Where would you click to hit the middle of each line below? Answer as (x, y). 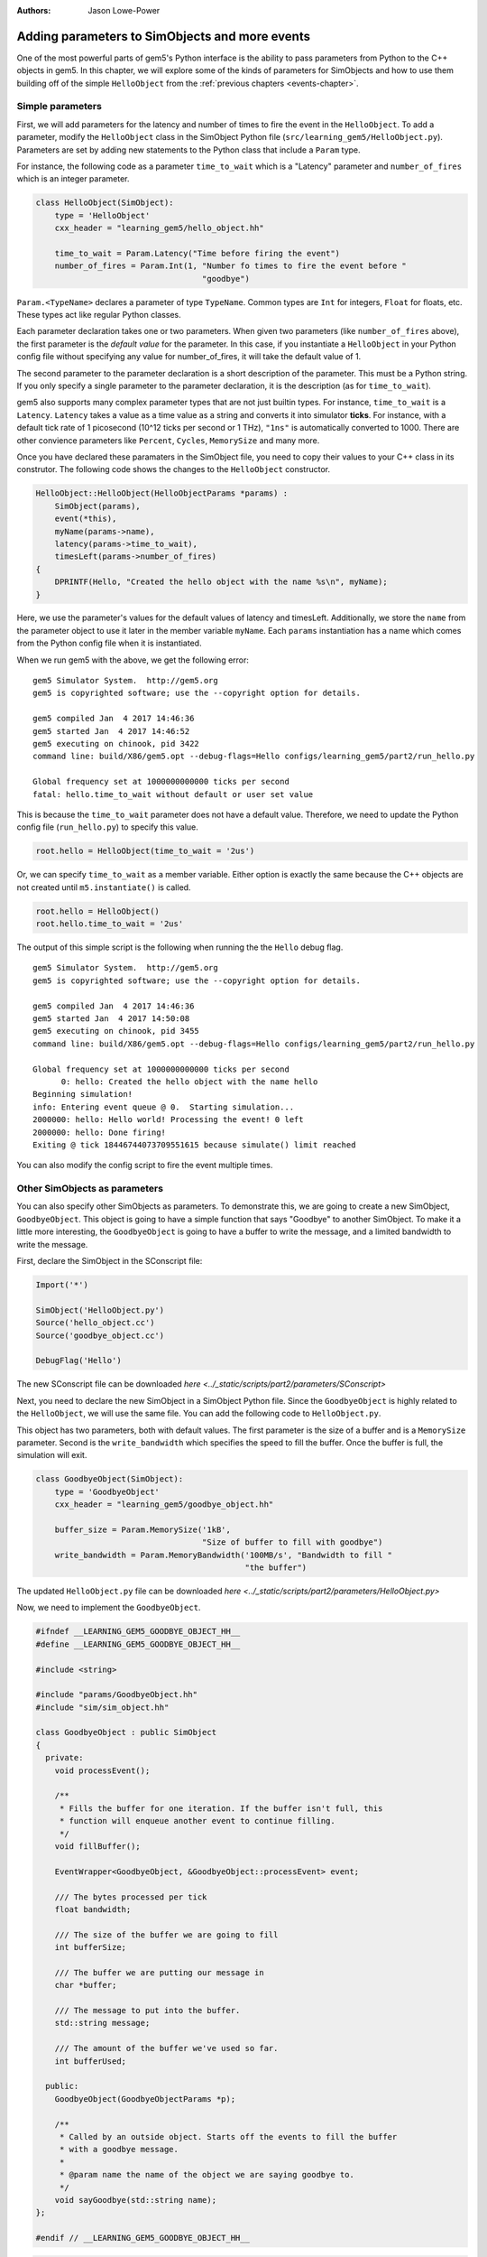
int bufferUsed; (90, 2061)
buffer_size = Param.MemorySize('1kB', (143, 1529)
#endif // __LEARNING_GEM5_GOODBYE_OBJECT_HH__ (142, 2238)
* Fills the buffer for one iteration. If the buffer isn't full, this (221, 1808)
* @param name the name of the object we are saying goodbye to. (207, 2175)
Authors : (34, 10)
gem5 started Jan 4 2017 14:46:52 (111, 731)
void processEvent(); (102, 1770)
